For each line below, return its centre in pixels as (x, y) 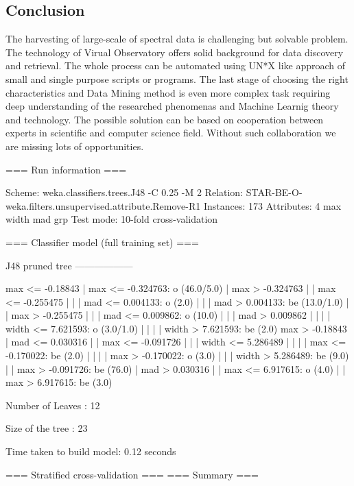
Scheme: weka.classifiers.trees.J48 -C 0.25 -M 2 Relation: (125, 192)
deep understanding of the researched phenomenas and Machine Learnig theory (172, 106)
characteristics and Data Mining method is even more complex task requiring (168, 92)
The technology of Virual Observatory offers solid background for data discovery (175, 52)
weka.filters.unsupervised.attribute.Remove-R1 (103, 205)
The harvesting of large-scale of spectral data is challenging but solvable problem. (177, 39)
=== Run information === (66, 169)
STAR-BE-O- (274, 192)
